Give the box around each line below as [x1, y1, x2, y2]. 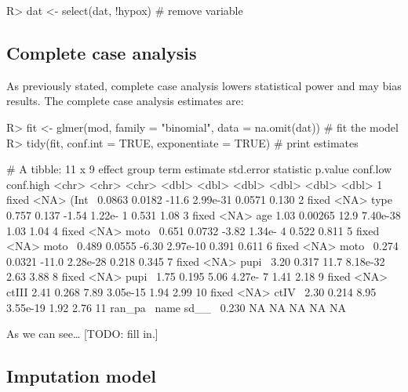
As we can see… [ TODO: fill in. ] [6, 325, 158, 342]
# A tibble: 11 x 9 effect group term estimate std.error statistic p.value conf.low [6, 161, 392, 177]
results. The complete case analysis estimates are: [6, 93, 244, 109]
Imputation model [6, 364, 156, 388]
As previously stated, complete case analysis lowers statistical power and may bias [6, 77, 402, 93]
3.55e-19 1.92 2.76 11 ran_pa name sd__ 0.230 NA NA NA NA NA [6, 299, 346, 315]
